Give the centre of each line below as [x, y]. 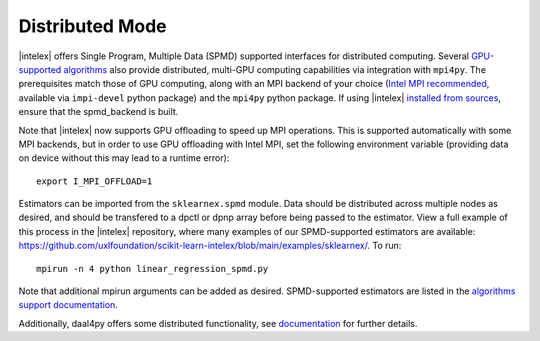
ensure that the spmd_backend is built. [98, 112]
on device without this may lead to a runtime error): [124, 158]
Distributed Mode [92, 26]
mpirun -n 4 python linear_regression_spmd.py [152, 268]
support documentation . [68, 305]
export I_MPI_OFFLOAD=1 [94, 181]
